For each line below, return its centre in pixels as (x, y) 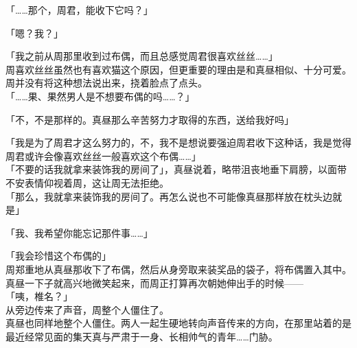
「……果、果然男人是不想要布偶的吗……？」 (100, 96)
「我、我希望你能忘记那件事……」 (79, 232)
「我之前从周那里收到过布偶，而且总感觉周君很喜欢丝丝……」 (142, 56)
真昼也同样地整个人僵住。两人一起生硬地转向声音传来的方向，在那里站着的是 (178, 323)
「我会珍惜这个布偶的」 (58, 256)
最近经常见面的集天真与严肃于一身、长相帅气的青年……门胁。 (142, 336)
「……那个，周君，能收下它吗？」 (79, 10)
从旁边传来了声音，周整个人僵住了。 (87, 309)
